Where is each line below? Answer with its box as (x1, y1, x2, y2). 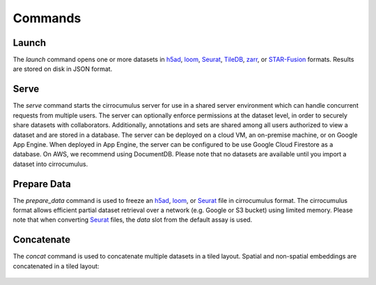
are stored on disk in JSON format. (13, 65, 113, 73)
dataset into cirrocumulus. (13, 160, 88, 168)
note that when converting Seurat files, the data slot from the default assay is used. (13, 215, 253, 224)
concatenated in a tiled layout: (13, 261, 100, 270)
